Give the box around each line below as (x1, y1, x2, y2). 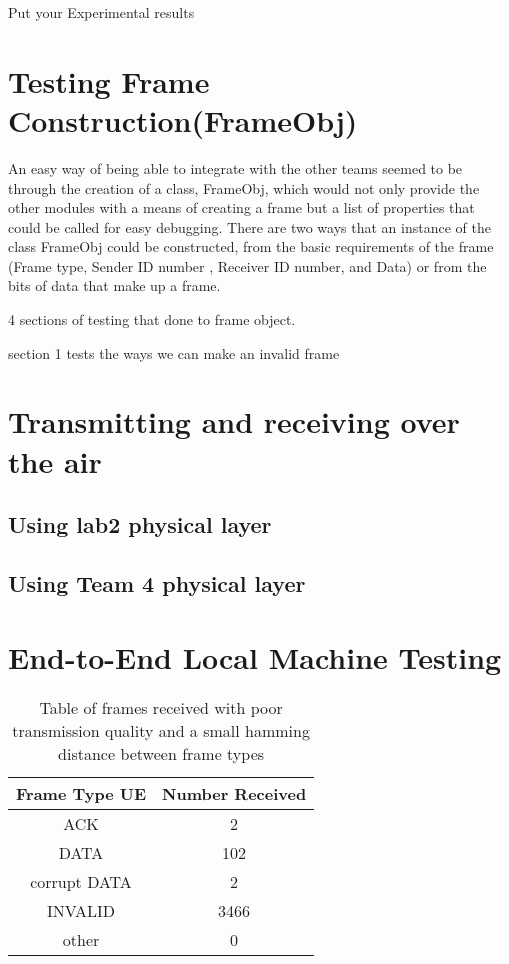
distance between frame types (58, 741, 265, 765)
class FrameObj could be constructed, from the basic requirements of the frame (8, 236, 494, 257)
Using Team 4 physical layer (8, 567, 306, 598)
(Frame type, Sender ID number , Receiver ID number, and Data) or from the (8, 255, 487, 276)
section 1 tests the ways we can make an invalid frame (8, 342, 340, 363)
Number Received (162, 781, 307, 805)
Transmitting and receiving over (8, 401, 460, 442)
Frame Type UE (16, 781, 147, 805)
